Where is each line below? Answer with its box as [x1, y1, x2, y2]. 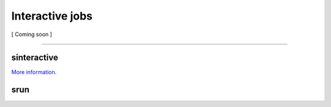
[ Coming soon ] [11, 31, 52, 38]
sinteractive [11, 53, 58, 63]
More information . [11, 68, 57, 76]
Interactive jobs [11, 9, 93, 23]
